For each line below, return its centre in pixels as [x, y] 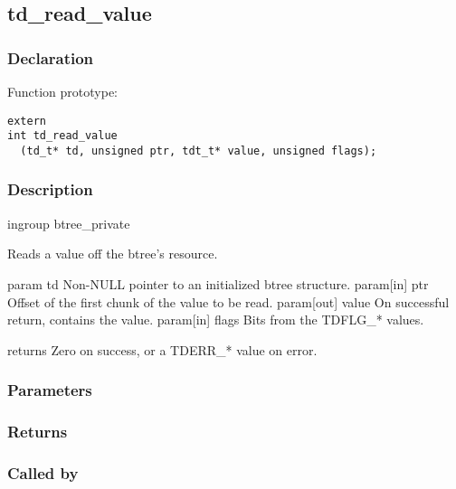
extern [27, 121]
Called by [43, 472]
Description [50, 189]
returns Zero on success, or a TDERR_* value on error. [162, 349]
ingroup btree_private [69, 223]
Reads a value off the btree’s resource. [113, 254]
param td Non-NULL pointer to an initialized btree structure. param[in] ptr [218, 283]
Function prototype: [62, 91]
